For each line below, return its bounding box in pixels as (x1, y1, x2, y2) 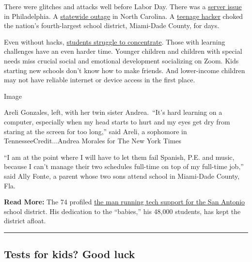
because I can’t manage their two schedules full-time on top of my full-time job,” (4, 161, 244, 171)
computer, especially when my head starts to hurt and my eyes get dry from (4, 116, 230, 126)
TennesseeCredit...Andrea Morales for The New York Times (4, 136, 182, 146)
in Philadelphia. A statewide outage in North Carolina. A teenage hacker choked (4, 11, 243, 21)
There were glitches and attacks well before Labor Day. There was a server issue (4, 1, 242, 11)
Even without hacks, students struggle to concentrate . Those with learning (4, 36, 225, 46)
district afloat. (4, 216, 46, 226)
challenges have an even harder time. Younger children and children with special (4, 46, 242, 56)
